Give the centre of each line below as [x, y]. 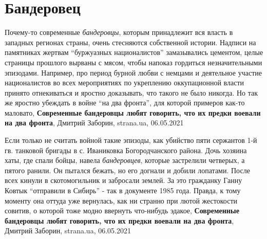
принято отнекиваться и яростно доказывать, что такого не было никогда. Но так [131, 92]
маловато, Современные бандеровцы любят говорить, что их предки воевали [133, 112]
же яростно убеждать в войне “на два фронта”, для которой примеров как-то [125, 103]
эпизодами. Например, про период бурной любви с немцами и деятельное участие [133, 72]
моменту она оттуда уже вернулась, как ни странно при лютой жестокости [121, 200]
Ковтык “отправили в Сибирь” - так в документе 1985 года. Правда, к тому [123, 190]
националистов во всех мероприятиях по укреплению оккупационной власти [125, 82]
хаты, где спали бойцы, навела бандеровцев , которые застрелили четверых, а [125, 160]
